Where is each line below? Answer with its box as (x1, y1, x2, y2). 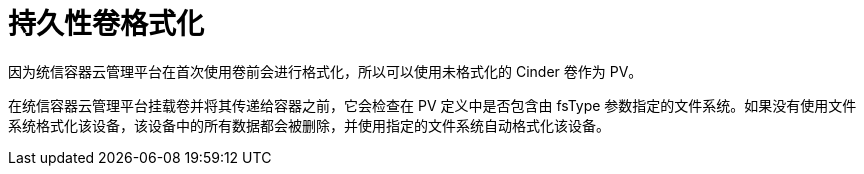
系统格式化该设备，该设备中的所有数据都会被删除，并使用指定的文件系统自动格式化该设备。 (8, 116, 610, 134)
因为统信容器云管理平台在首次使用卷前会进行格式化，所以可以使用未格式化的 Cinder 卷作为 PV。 (8, 62, 643, 80)
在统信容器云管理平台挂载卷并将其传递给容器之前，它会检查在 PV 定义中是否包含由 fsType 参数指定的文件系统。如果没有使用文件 (8, 96, 857, 114)
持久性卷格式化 (8, 7, 205, 41)
